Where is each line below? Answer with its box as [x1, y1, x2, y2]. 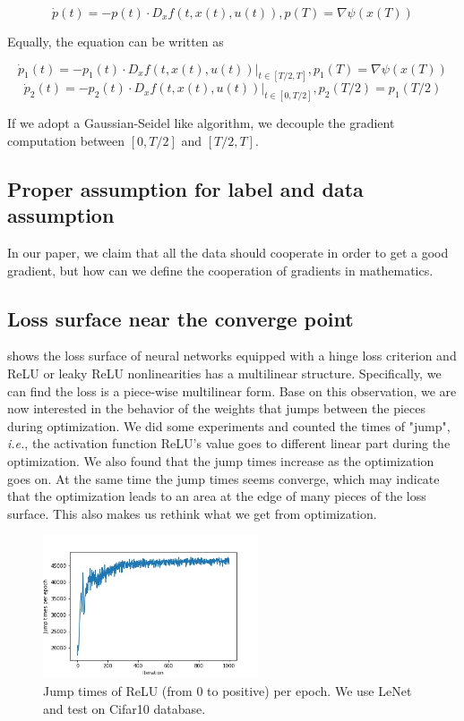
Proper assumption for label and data [7, 174, 364, 202]
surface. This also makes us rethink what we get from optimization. [7, 504, 377, 522]
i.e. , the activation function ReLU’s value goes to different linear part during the [7, 434, 451, 453]
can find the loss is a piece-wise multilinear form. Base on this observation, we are [7, 381, 457, 400]
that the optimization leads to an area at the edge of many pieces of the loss [7, 487, 426, 505]
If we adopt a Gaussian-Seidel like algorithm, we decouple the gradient [7, 114, 395, 132]
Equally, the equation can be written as [7, 32, 224, 50]
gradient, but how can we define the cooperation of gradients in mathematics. [7, 260, 434, 279]
